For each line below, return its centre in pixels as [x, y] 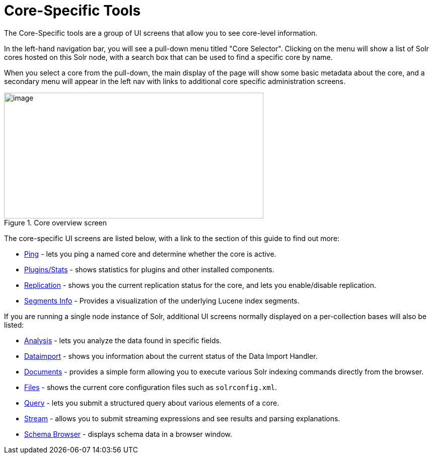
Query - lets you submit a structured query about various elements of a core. [152, 403]
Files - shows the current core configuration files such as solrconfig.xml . [151, 387]
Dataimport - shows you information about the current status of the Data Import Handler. [171, 356]
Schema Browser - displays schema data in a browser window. [128, 434]
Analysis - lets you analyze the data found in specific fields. [123, 340]
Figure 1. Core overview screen [56, 222]
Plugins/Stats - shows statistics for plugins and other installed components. [149, 269]
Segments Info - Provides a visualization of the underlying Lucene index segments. [162, 300]
